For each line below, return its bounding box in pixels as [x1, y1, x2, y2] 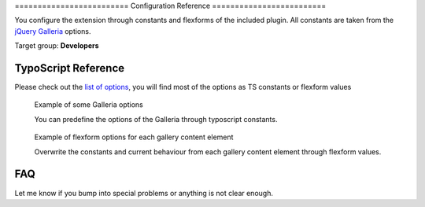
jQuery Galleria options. [14, 26, 91, 35]
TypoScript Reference [14, 61, 125, 75]
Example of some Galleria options [34, 100, 143, 109]
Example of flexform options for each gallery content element [34, 132, 234, 142]
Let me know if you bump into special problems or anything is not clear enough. [14, 188, 273, 198]
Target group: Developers [14, 41, 99, 50]
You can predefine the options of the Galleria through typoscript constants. [34, 114, 278, 124]
